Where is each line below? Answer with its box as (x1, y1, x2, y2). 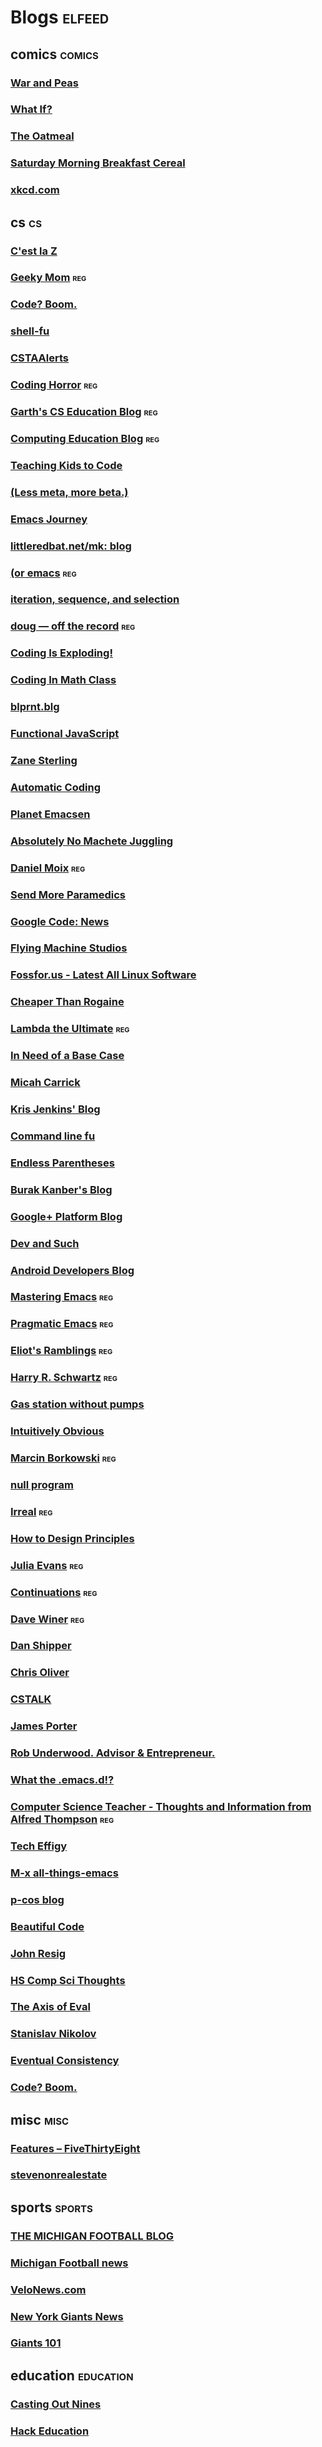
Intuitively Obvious (10, 1424, 105, 1438)
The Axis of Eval (10, 2000, 91, 2014)
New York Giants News (10, 2309, 124, 2323)
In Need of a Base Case (10, 1049, 125, 1063)
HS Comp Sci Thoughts (10, 1973, 126, 1987)
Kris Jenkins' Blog (10, 1102, 101, 1116)
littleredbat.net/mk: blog (10, 539, 132, 553)
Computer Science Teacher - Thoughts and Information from (10, 1799, 312, 1813)
